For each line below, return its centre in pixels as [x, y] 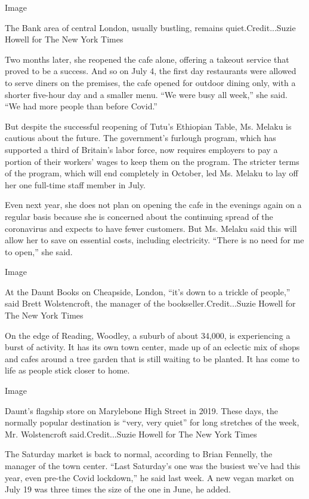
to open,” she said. [39, 251]
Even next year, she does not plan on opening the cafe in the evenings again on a [153, 205]
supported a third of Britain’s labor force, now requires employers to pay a [141, 149]
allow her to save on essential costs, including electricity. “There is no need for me [154, 240]
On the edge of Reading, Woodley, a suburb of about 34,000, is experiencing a [148, 335]
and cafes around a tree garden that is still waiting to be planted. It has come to [152, 358]
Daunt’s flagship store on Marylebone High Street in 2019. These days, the [142, 410]
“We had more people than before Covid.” [81, 106]
